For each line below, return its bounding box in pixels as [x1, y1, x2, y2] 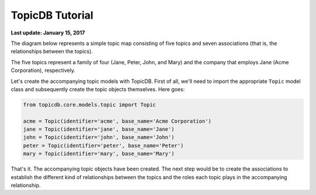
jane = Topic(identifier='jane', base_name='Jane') [23, 126, 175, 133]
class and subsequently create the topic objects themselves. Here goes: [11, 85, 185, 93]
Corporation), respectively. [11, 67, 75, 74]
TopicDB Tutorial [11, 9, 94, 22]
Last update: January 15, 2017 [11, 29, 85, 36]
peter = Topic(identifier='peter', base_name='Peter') [23, 142, 184, 149]
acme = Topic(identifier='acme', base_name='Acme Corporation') [23, 117, 212, 124]
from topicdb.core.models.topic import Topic [23, 101, 156, 108]
